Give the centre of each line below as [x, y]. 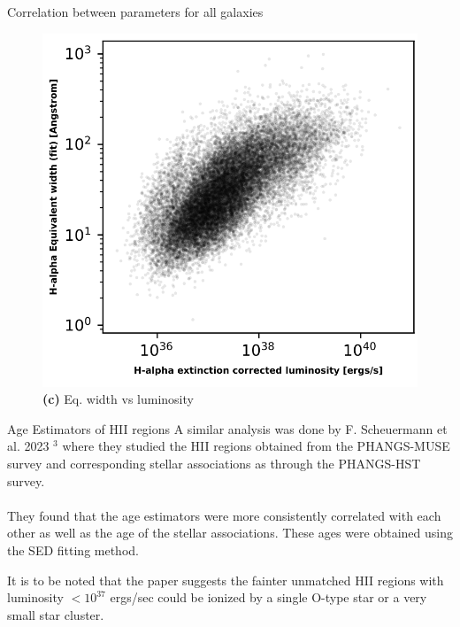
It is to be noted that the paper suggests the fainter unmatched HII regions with [226, 580]
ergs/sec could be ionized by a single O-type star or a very [268, 597]
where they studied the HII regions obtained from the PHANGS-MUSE [256, 446]
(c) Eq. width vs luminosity [118, 399]
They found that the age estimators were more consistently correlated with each [224, 515]
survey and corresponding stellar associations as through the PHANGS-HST [214, 463]
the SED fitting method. [73, 550]
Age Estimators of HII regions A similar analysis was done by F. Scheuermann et [227, 428]
